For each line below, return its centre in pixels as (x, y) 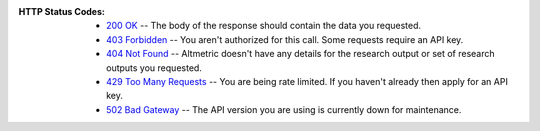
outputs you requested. (154, 67)
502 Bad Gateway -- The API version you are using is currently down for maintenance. (284, 109)
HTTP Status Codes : (61, 11)
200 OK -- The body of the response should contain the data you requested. (264, 26)
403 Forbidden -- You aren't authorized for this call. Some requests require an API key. (285, 39)
